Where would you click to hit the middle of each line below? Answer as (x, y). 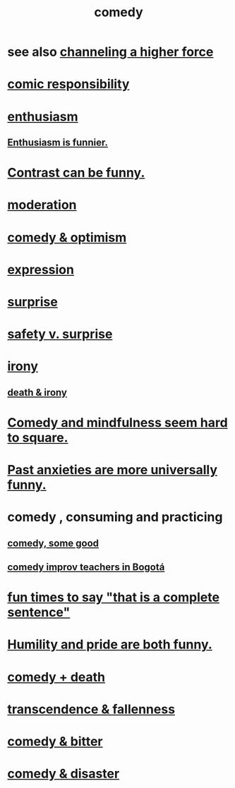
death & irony (37, 392)
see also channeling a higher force (110, 52)
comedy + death (56, 677)
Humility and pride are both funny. (110, 644)
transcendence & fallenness (91, 709)
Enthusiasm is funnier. (58, 142)
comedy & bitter (55, 741)
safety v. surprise (60, 334)
